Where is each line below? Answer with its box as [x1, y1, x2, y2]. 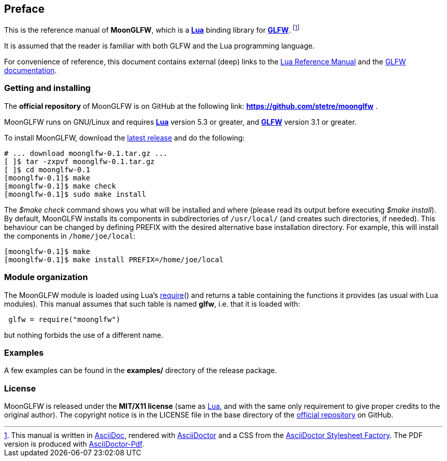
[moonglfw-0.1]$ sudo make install [4, 190, 146, 198]
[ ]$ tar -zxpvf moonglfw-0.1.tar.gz [4, 157, 155, 166]
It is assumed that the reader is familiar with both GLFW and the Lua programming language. [4, 41, 315, 51]
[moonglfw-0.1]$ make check [4, 181, 116, 190]
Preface [4, 3, 45, 15]
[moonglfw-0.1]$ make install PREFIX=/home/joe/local [4, 255, 224, 264]
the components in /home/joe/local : [4, 231, 136, 240]
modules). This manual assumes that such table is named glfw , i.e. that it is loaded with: [4, 299, 301, 308]
